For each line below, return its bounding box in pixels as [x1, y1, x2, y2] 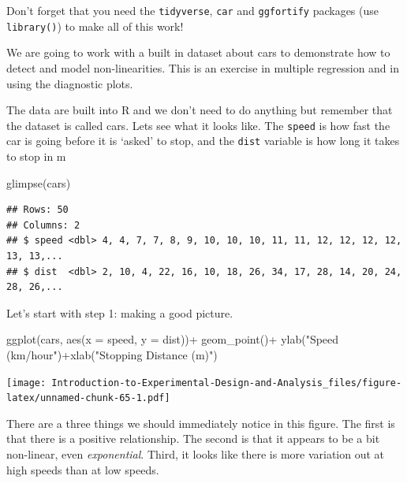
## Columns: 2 [6, 219, 80, 231]
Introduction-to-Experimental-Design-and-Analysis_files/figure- [51, 377, 402, 388]
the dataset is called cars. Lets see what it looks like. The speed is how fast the [6, 117, 390, 133]
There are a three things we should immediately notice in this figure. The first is [6, 414, 395, 431]
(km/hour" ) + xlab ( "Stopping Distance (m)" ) [6, 346, 218, 362]
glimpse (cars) [6, 174, 71, 191]
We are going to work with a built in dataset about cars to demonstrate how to [6, 44, 390, 61]
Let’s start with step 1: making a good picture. [6, 304, 233, 321]
